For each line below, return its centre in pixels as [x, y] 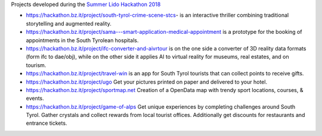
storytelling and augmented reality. [69, 23]
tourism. [36, 65]
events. [35, 99]
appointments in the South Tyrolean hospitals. [82, 40]
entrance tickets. [47, 123]
